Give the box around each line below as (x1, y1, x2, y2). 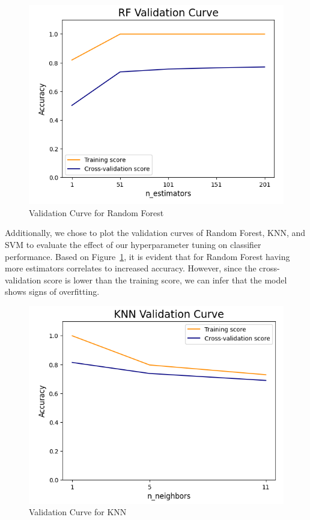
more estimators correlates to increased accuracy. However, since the (5, 262, 257, 274)
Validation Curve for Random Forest (29, 206, 164, 219)
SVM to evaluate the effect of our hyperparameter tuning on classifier (5, 238, 261, 250)
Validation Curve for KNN (29, 506, 127, 518)
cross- (259, 262, 280, 274)
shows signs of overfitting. (5, 285, 100, 298)
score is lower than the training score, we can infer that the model (43, 273, 287, 286)
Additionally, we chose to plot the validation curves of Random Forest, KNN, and (5, 226, 306, 239)
